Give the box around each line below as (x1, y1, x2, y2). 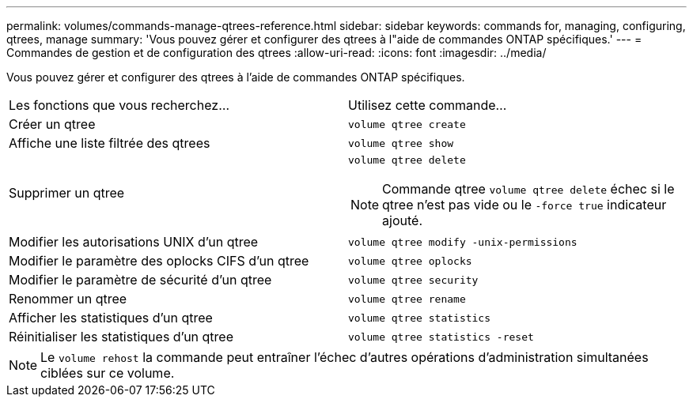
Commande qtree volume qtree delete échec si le (382, 181, 675, 197)
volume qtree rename (348, 292, 466, 305)
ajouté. (382, 213, 422, 228)
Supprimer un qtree (9, 184, 125, 201)
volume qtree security (348, 273, 479, 286)
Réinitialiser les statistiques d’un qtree (9, 329, 234, 345)
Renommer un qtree (9, 291, 127, 307)
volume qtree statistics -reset (348, 330, 534, 343)
